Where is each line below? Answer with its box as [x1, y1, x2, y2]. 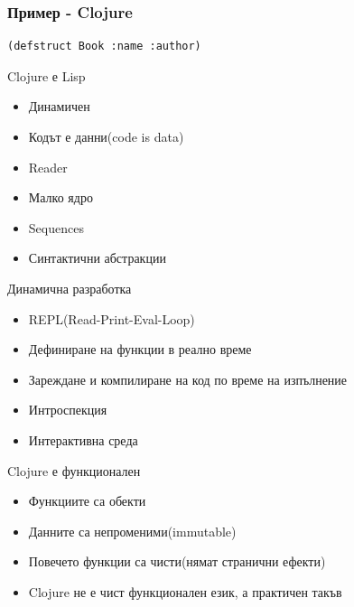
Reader [28, 157, 68, 176]
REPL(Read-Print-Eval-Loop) [28, 309, 195, 328]
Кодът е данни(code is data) [28, 127, 184, 145]
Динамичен [28, 97, 90, 116]
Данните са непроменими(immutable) [28, 521, 237, 540]
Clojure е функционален [7, 461, 141, 480]
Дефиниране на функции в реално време [28, 340, 252, 359]
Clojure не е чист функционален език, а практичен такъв [28, 582, 342, 601]
